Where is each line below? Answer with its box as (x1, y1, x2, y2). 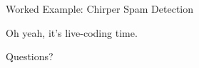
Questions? (6, 49, 53, 64)
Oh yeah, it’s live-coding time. (6, 25, 138, 40)
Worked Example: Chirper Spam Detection (6, 1, 194, 16)
